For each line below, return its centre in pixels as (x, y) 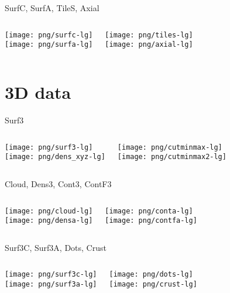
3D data (38, 92)
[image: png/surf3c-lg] (51, 275)
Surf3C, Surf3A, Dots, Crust (56, 247)
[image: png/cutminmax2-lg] (172, 157)
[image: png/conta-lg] (149, 211)
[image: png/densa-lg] (49, 221)
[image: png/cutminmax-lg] (170, 147)
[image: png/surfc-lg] (49, 35)
